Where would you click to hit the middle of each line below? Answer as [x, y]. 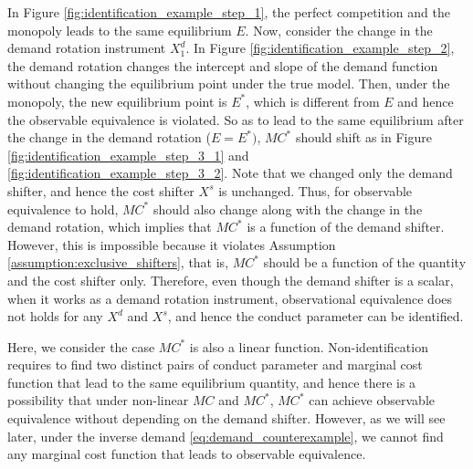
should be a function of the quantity [365, 262]
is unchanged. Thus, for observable [315, 190]
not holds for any [55, 316]
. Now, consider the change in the [339, 30]
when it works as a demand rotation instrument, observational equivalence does [230, 298]
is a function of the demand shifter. [346, 227]
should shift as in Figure [363, 137]
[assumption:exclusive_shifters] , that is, [118, 262]
